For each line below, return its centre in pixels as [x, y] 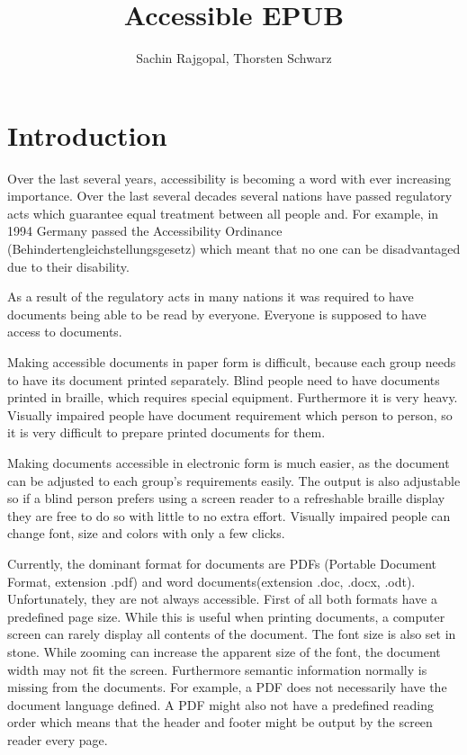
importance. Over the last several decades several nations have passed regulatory [230, 196]
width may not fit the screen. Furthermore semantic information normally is [217, 669]
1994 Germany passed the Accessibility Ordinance [145, 231]
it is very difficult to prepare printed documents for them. [166, 432]
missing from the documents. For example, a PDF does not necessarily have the [227, 687]
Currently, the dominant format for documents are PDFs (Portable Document [222, 563]
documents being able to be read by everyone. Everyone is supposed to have [217, 314]
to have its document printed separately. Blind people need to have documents [224, 379]
